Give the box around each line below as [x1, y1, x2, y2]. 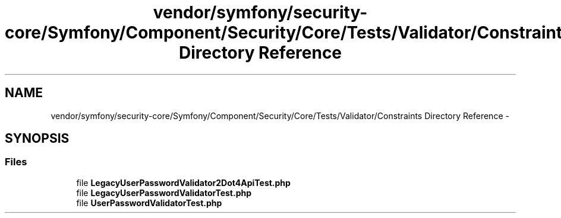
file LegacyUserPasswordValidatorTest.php [76, 187, 252, 198]
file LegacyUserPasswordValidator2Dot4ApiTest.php [76, 177, 291, 188]
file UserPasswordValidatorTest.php [76, 197, 222, 208]
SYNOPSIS [5, 131, 70, 146]
